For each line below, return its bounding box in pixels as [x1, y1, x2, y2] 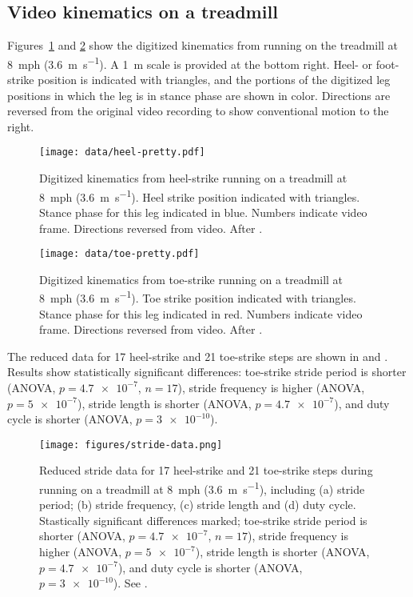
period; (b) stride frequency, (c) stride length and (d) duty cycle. [39, 496, 356, 513]
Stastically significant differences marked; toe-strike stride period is [39, 511, 367, 528]
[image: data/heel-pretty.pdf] [39, 146, 205, 158]
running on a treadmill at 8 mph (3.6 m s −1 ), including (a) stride [39, 479, 365, 497]
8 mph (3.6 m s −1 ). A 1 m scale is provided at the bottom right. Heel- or [7, 53, 373, 72]
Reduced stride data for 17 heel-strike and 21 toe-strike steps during [39, 462, 373, 479]
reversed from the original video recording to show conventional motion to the [7, 102, 389, 119]
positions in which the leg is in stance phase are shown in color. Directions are [7, 86, 391, 103]
